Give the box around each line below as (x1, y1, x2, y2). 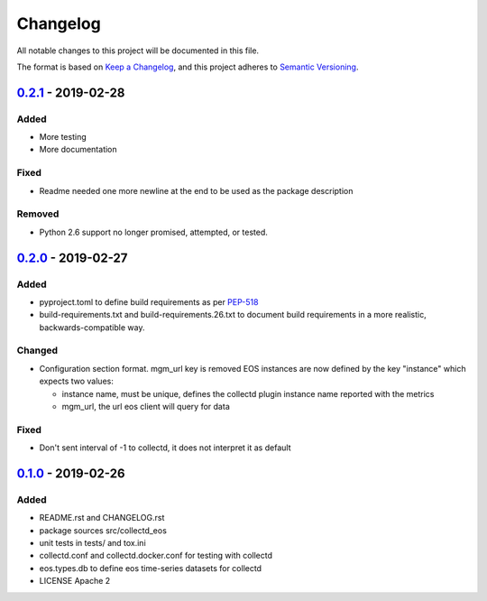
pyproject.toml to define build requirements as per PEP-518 (39, 296, 259, 307)
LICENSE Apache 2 (39, 576, 111, 587)
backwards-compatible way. (39, 321, 145, 333)
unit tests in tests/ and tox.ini (39, 538, 146, 549)
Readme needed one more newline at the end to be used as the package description (39, 185, 354, 196)
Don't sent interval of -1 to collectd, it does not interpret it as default (39, 442, 291, 453)
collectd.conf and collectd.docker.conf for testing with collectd (39, 550, 273, 561)
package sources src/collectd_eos (39, 524, 167, 536)
